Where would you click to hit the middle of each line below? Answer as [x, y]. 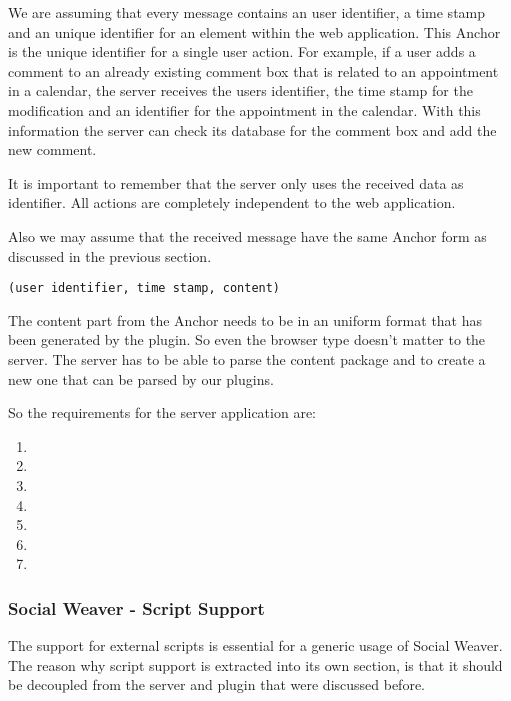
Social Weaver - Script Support [136, 607]
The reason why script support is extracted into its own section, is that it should [255, 664]
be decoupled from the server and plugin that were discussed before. [217, 684]
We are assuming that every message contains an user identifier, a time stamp [247, 12]
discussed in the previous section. [110, 255]
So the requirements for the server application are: [162, 412]
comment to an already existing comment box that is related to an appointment [253, 70]
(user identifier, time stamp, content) [144, 288]
